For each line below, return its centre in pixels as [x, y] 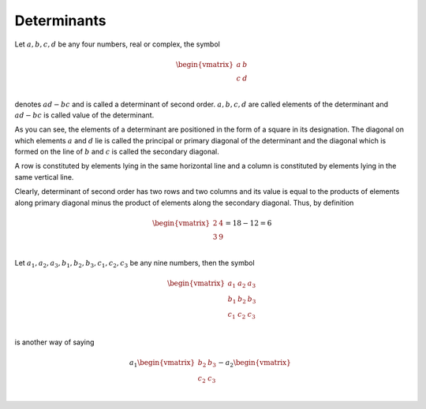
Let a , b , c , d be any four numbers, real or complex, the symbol [117, 44]
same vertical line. [44, 177]
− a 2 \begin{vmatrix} [254, 364]
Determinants [60, 20]
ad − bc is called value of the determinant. [84, 115]
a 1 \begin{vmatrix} [162, 364]
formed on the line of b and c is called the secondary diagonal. [117, 152]
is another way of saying [54, 342]
